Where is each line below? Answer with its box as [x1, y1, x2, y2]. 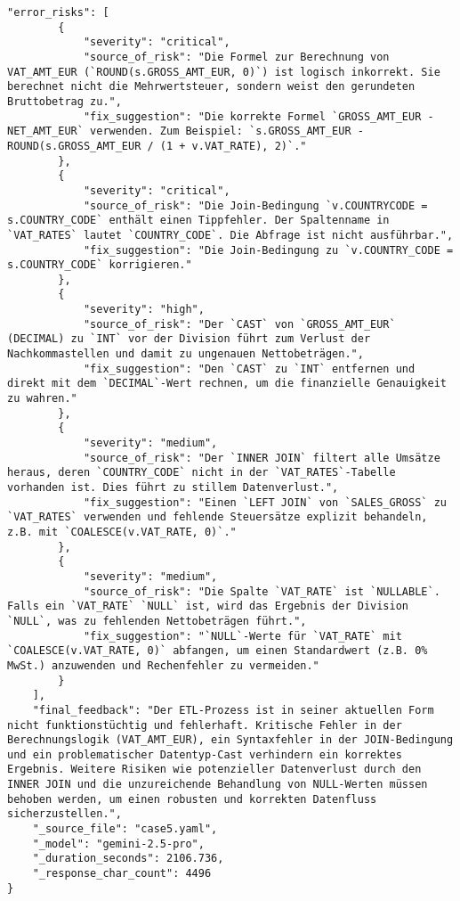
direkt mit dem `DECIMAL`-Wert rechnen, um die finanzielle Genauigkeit [7, 377, 447, 390]
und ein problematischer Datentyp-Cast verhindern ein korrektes [7, 748, 402, 761]
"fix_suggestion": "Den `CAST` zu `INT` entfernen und [83, 362, 416, 375]
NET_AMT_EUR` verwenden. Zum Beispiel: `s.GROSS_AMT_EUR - [7, 125, 364, 138]
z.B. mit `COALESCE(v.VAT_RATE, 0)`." [7, 525, 237, 538]
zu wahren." [7, 392, 77, 405]
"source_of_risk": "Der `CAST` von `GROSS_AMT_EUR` [83, 317, 396, 331]
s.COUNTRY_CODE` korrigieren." [7, 258, 192, 272]
